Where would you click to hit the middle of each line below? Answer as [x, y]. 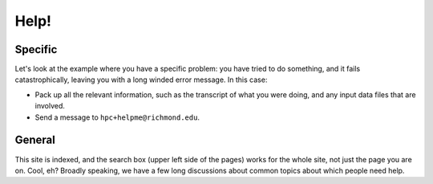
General [35, 140]
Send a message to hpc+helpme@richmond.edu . [117, 117]
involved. [50, 106]
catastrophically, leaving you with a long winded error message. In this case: [141, 80]
